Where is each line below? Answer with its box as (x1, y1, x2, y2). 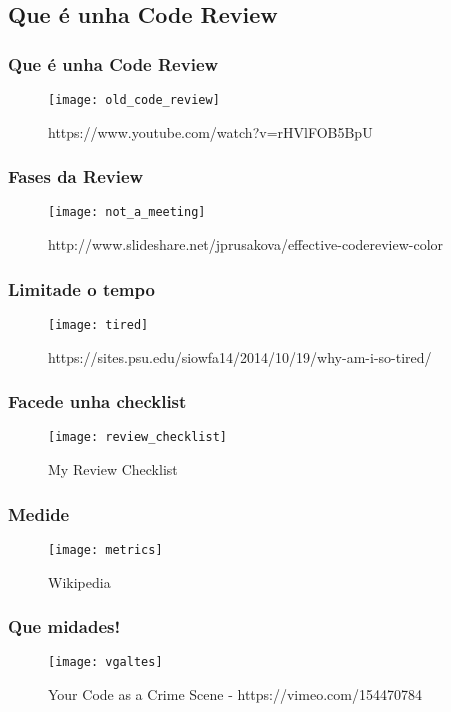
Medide (8, 501, 70, 526)
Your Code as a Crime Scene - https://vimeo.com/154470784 (48, 684, 422, 704)
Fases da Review (8, 164, 144, 189)
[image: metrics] (48, 542, 163, 557)
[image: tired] (48, 317, 149, 332)
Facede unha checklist (8, 389, 187, 414)
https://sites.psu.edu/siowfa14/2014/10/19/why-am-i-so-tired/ (48, 346, 432, 367)
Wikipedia (48, 571, 111, 592)
